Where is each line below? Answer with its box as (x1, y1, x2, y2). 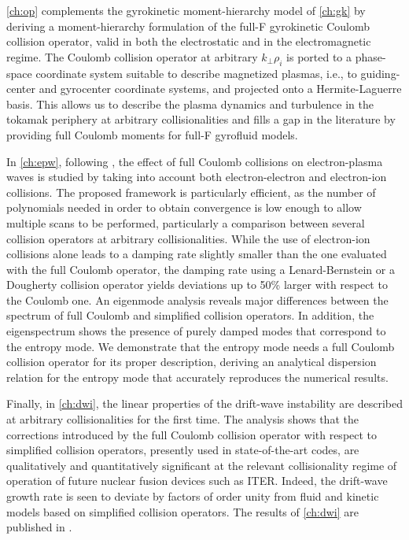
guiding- (360, 65, 400, 81)
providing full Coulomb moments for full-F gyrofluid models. (6, 126, 298, 142)
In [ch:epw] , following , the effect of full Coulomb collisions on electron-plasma (6, 153, 383, 169)
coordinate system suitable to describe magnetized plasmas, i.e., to (35, 65, 357, 81)
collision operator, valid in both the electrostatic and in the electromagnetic (6, 33, 371, 50)
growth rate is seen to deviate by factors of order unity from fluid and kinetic (6, 488, 379, 505)
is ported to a (286, 48, 352, 65)
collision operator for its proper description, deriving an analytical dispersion (6, 353, 377, 370)
